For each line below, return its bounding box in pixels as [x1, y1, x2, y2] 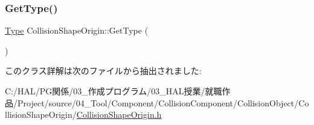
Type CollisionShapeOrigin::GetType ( [5, 24, 149, 37]
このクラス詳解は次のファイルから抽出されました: [5, 64, 202, 77]
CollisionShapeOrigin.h [76, 108, 162, 121]
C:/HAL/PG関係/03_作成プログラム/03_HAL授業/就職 [5, 85, 222, 97]
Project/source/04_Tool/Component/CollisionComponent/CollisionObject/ [17, 96, 299, 109]
